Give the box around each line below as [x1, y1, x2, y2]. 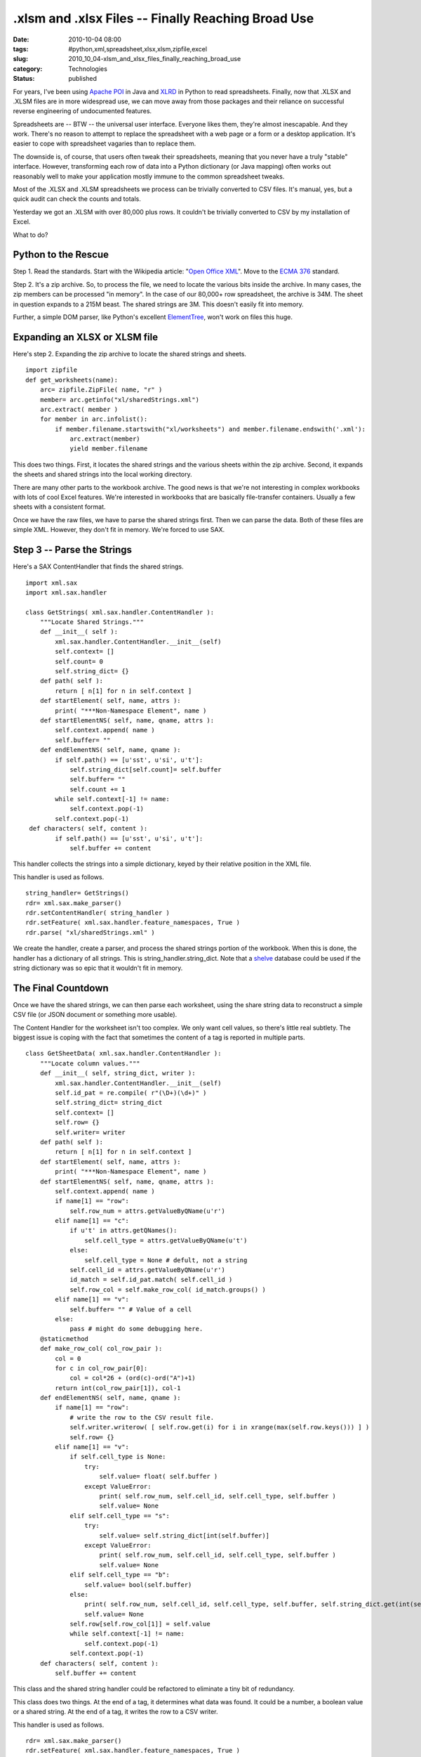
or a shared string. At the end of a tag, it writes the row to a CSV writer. [13, 1708, 218, 1716]
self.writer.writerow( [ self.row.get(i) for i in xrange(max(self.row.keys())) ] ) [69, 1423, 370, 1432]
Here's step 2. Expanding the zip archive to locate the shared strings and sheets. [13, 349, 247, 358]
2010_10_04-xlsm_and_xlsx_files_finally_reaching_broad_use [68, 55, 241, 63]
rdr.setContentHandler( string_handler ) [25, 909, 170, 916]
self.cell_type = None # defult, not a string [84, 1256, 248, 1264]
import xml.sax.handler [25, 588, 107, 597]
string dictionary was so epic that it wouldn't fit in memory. [13, 964, 183, 972]
